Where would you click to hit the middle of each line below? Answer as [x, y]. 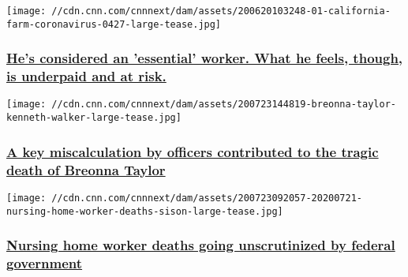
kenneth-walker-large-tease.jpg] [94, 118]
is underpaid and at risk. [86, 76]
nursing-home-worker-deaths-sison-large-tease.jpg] [145, 211]
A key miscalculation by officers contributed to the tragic [193, 151]
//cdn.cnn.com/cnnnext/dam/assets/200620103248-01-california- [221, 11]
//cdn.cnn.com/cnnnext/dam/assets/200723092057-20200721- [207, 198]
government [45, 263]
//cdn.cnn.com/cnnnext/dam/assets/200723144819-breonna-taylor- [224, 105]
